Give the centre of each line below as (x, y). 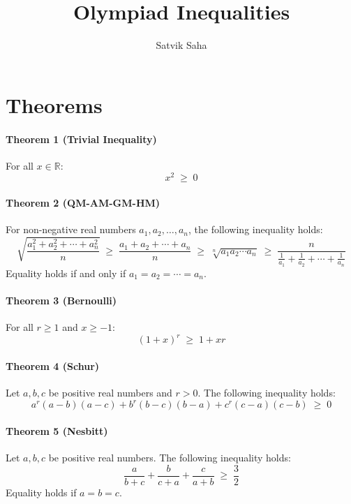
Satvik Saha (181, 45)
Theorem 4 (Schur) (53, 365)
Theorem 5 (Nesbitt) (57, 430)
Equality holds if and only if (66, 273)
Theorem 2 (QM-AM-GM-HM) (83, 202)
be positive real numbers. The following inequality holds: (170, 457)
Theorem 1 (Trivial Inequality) (81, 139)
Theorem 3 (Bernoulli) (61, 300)
